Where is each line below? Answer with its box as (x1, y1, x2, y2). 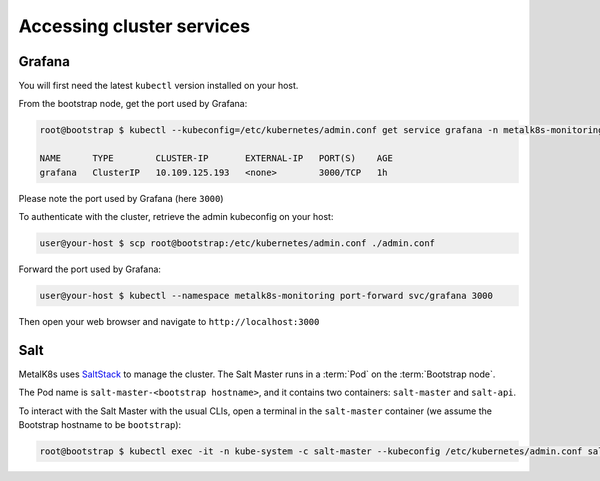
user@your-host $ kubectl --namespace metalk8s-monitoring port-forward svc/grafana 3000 (39, 290, 494, 301)
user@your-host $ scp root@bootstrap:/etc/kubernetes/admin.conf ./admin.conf (39, 237, 435, 249)
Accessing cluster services (18, 15, 250, 37)
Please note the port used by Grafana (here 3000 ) (18, 192, 224, 204)
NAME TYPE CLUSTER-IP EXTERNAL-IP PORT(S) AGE (39, 153, 394, 164)
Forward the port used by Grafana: (18, 263, 162, 275)
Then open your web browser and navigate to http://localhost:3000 (18, 315, 320, 327)
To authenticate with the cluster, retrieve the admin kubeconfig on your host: (18, 210, 334, 222)
